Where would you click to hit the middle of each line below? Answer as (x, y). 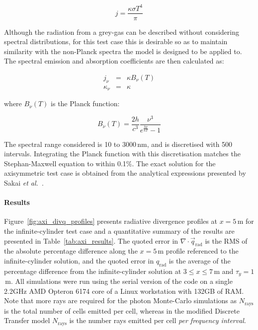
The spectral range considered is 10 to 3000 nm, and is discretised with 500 (118, 144)
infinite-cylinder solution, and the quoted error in (79, 260)
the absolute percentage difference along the (71, 251)
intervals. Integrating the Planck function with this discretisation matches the (122, 154)
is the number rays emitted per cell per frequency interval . (158, 320)
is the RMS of (226, 240)
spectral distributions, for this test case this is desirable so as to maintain (116, 41)
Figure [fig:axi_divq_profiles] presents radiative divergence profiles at (111, 221)
